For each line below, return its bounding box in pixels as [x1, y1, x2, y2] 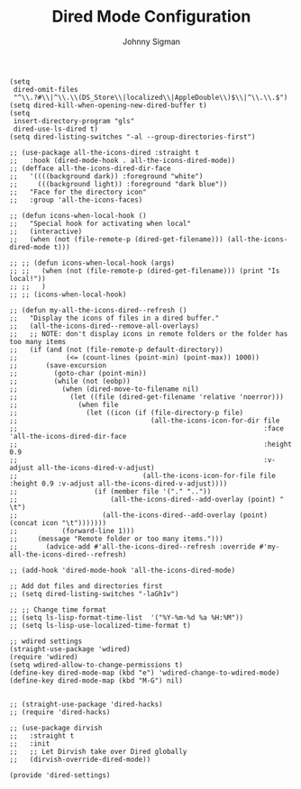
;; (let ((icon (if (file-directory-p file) [9, 408, 244, 417]
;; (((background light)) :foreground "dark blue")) [9, 179, 228, 188]
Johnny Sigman [122, 36, 181, 47]
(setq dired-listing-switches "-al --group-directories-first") [9, 132, 256, 141]
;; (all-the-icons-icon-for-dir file [9, 416, 280, 425]
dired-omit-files [13, 85, 78, 94]
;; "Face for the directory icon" [9, 187, 147, 196]
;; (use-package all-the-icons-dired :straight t [9, 148, 200, 157]
